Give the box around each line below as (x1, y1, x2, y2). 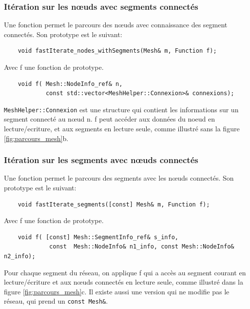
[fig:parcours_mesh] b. (4, 133, 69, 143)
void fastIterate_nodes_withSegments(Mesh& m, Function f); (18, 47, 217, 55)
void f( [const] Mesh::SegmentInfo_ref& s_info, (18, 233, 178, 241)
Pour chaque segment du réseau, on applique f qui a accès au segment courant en (4, 267, 246, 277)
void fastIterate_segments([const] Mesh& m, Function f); (18, 201, 210, 208)
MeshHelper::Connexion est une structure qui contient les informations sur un (4, 104, 239, 114)
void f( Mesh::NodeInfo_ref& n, (18, 80, 123, 87)
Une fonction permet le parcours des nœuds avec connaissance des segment (4, 20, 228, 30)
